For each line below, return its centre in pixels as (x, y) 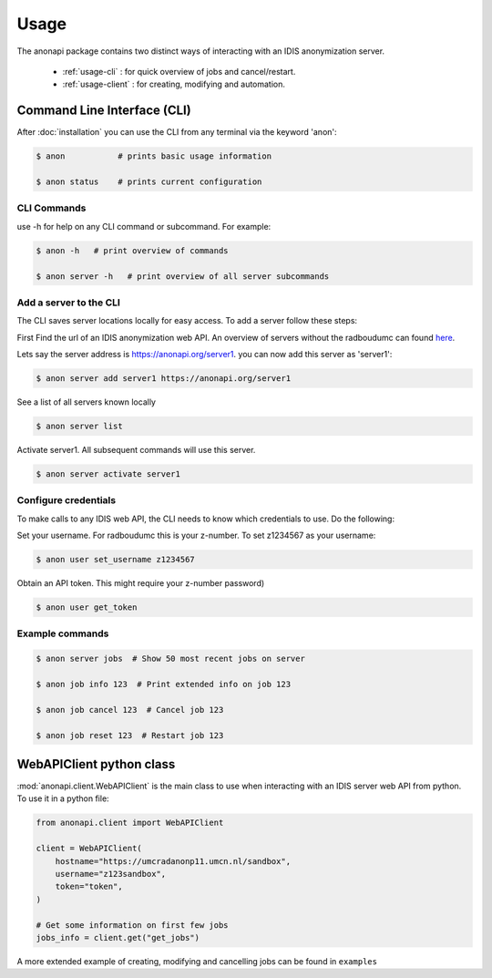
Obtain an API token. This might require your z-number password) (141, 583)
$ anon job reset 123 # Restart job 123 (130, 735)
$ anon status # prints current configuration (149, 182)
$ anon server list (79, 426)
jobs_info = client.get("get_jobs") (118, 937)
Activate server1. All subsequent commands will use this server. (136, 449)
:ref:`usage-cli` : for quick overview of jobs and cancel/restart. (179, 71)
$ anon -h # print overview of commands (132, 250)
